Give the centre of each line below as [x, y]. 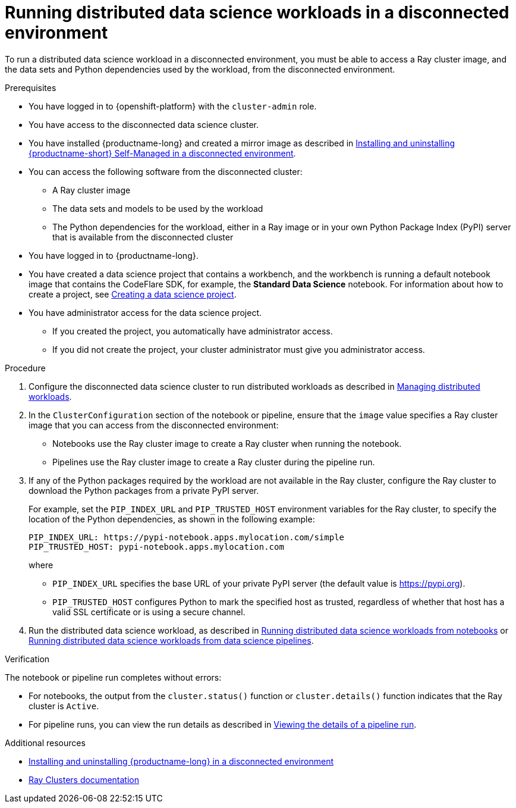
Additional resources [45, 743]
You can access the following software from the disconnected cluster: [166, 171]
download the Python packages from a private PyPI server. [144, 490]
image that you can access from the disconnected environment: [154, 425]
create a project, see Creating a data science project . [133, 294]
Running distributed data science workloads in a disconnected [257, 12]
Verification [27, 659]
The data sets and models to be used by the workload [158, 208]
